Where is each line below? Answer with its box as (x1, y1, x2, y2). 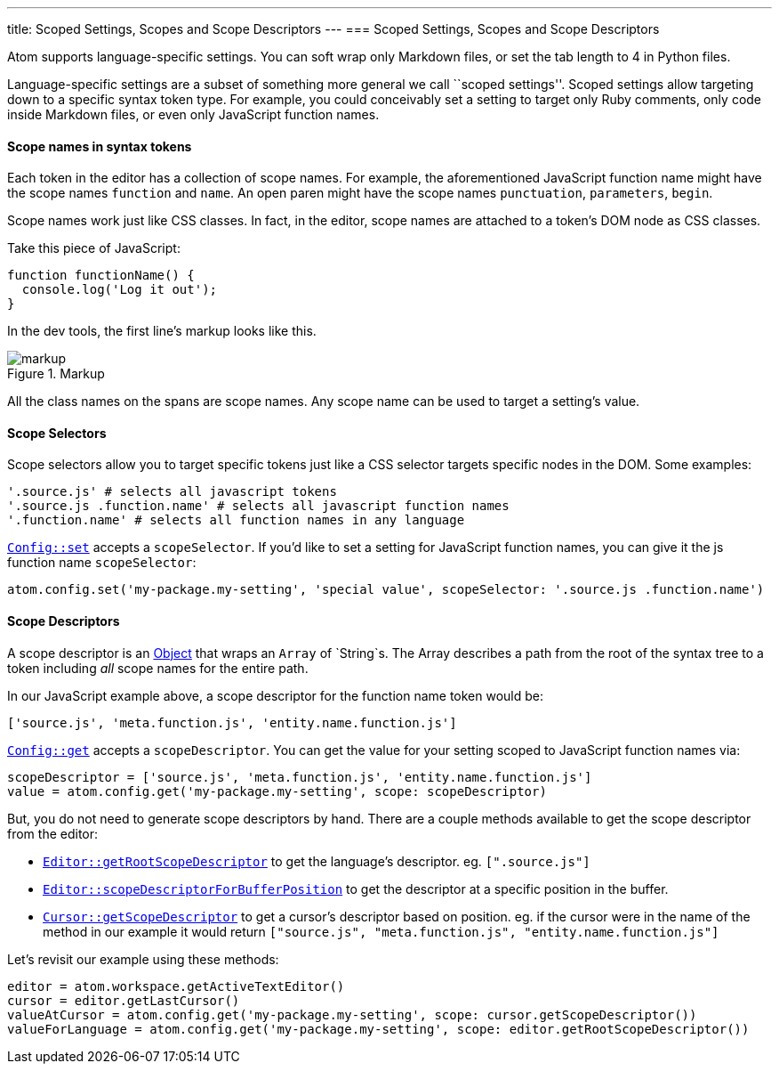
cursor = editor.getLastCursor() (7, 993, 240, 1008)
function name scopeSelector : (7, 555, 197, 571)
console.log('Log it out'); (21, 282, 218, 297)
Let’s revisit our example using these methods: (7, 951, 279, 967)
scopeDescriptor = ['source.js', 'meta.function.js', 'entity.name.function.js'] (7, 769, 592, 784)
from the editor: (7, 825, 99, 841)
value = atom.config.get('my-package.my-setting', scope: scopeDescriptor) (7, 783, 547, 799)
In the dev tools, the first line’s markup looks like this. (7, 323, 317, 339)
